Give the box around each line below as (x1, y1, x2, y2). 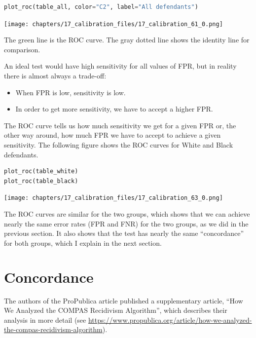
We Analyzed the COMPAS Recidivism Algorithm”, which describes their (4, 305, 227, 315)
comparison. (4, 44, 40, 54)
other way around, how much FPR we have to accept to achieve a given (4, 130, 221, 140)
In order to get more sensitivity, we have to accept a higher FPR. (15, 104, 213, 114)
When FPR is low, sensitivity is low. (15, 87, 126, 97)
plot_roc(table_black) (4, 177, 78, 185)
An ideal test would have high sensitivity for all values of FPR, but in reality (4, 61, 237, 71)
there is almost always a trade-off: (4, 71, 107, 81)
